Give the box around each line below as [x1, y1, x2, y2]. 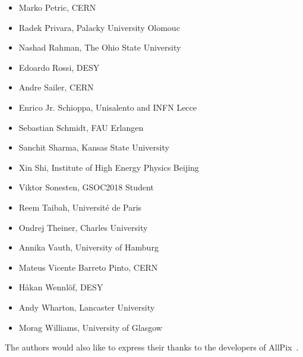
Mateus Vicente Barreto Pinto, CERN [18, 261, 158, 273]
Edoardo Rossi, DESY [18, 61, 100, 73]
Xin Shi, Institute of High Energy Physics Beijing [18, 161, 199, 173]
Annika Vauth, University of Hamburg [18, 241, 159, 253]
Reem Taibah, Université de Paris [18, 201, 142, 213]
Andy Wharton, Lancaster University [18, 300, 155, 313]
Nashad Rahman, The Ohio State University [18, 41, 181, 54]
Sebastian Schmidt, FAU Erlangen [18, 121, 144, 133]
